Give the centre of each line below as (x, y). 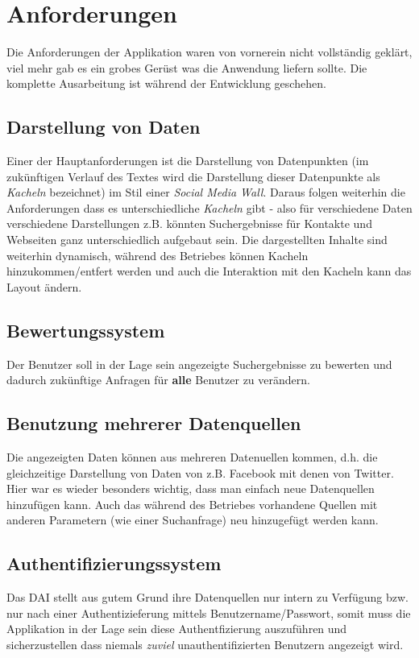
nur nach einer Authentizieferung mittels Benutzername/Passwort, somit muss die (209, 612)
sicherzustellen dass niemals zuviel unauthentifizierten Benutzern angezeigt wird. (205, 644)
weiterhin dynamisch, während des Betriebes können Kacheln (158, 255)
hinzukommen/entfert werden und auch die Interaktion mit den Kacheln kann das (209, 271)
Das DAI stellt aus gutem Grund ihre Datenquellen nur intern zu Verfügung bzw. (207, 597)
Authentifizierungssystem (114, 563)
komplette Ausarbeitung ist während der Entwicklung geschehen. (166, 83)
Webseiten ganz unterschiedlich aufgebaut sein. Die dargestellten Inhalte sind (197, 240)
